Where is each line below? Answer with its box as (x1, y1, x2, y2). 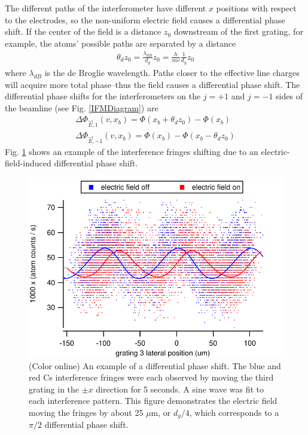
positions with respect (216, 2, 297, 14)
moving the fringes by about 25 (29, 406, 144, 419)
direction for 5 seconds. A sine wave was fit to (96, 382, 264, 395)
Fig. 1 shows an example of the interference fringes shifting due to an (5, 145, 258, 157)
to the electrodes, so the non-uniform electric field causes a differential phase (5, 13, 285, 26)
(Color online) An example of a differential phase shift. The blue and (29, 359, 281, 372)
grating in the (29, 382, 80, 395)
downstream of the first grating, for (173, 25, 303, 38)
